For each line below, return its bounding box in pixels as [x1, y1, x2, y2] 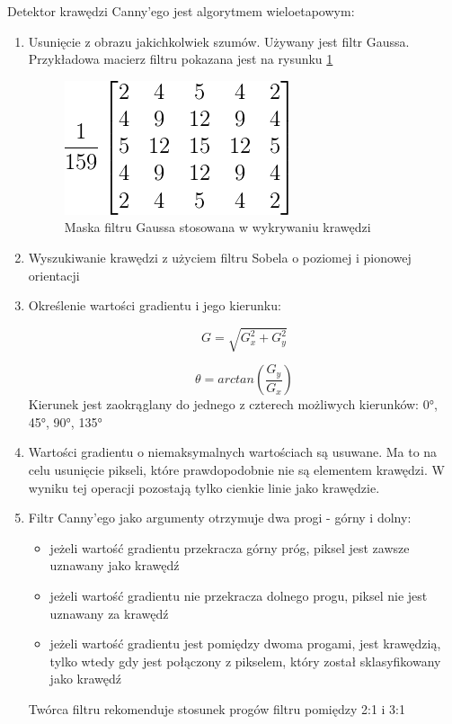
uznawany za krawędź [49, 603, 169, 622]
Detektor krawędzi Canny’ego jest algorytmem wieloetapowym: [7, 2, 355, 20]
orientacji [28, 265, 80, 284]
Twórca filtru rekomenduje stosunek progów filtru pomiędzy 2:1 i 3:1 [28, 700, 405, 719]
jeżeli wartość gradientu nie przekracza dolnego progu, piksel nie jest [49, 586, 428, 605]
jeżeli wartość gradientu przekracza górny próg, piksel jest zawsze [49, 538, 410, 557]
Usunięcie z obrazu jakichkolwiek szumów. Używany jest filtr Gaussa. [28, 31, 410, 50]
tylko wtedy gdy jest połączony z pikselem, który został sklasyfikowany [49, 651, 441, 670]
